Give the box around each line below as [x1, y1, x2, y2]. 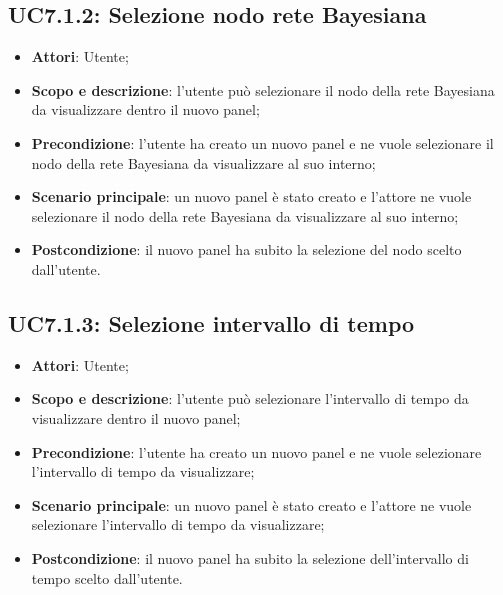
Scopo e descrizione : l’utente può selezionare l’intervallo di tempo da [31, 388, 469, 409]
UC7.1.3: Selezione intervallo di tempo [8, 307, 415, 338]
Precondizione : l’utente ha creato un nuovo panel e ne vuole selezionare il [31, 132, 494, 153]
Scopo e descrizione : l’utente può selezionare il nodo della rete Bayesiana [31, 79, 495, 100]
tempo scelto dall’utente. [31, 567, 183, 588]
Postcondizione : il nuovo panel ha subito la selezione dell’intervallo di [31, 547, 469, 568]
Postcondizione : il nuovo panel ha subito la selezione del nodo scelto [31, 239, 462, 260]
